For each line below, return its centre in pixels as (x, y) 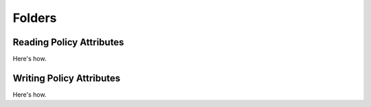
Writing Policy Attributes (67, 78)
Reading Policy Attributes (68, 42)
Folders (35, 18)
